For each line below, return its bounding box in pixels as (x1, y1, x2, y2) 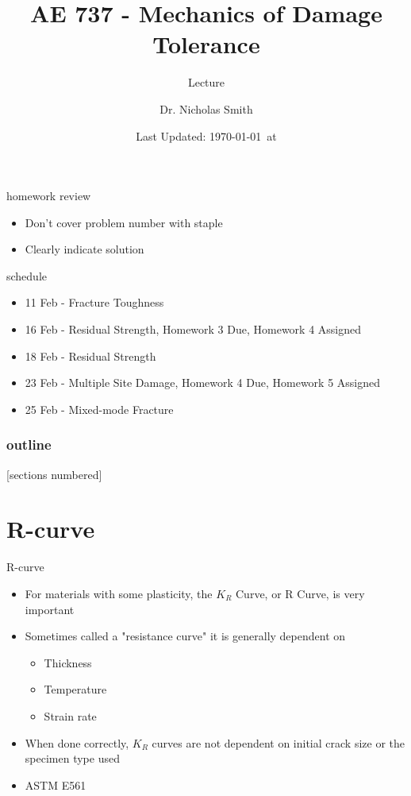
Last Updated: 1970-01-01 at (136, 127, 277, 144)
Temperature (44, 681, 107, 697)
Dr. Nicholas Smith (159, 100, 253, 117)
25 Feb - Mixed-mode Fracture (25, 400, 174, 417)
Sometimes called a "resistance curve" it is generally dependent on (25, 628, 346, 644)
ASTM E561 (25, 776, 86, 793)
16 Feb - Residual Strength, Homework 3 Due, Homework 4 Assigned (25, 321, 362, 338)
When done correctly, (25, 734, 129, 751)
